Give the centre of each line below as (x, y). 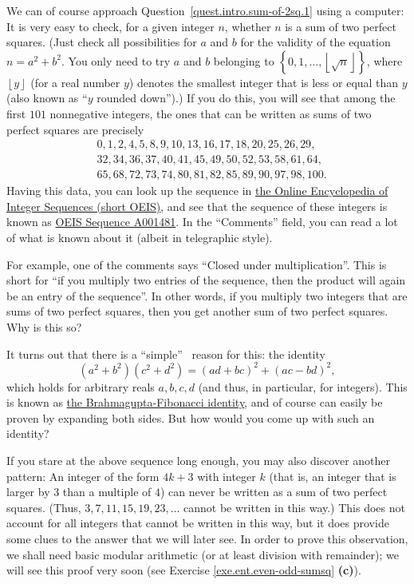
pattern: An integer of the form (83, 476)
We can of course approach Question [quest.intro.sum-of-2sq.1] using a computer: (205, 10)
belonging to (244, 60)
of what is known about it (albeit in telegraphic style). (140, 238)
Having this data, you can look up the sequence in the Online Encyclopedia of (197, 191)
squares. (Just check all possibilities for (102, 42)
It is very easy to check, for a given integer (110, 26)
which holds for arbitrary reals (81, 386)
